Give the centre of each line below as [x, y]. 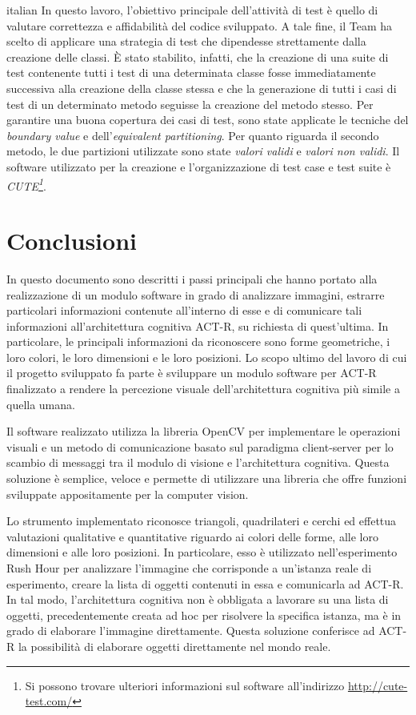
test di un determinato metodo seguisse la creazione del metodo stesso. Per [190, 104]
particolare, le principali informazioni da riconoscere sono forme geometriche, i [198, 341]
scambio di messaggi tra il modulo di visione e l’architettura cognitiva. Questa [198, 462]
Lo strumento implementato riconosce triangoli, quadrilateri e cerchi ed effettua [202, 521]
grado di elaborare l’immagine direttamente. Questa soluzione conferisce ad [191, 631]
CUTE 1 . [26, 184]
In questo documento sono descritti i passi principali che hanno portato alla [192, 278]
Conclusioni [72, 240]
